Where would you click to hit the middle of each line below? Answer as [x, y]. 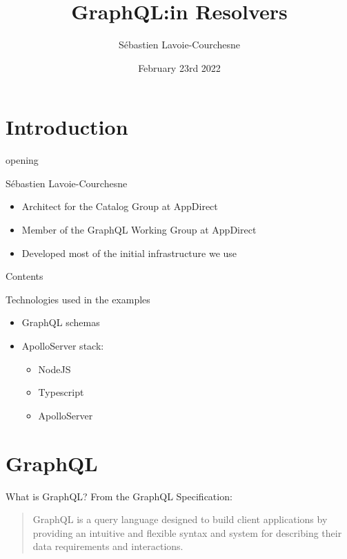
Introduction [67, 127]
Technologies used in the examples [78, 299]
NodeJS [54, 369]
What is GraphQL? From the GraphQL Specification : [119, 496]
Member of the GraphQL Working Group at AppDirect [139, 230]
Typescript [61, 392]
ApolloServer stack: [63, 345]
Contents [24, 276]
